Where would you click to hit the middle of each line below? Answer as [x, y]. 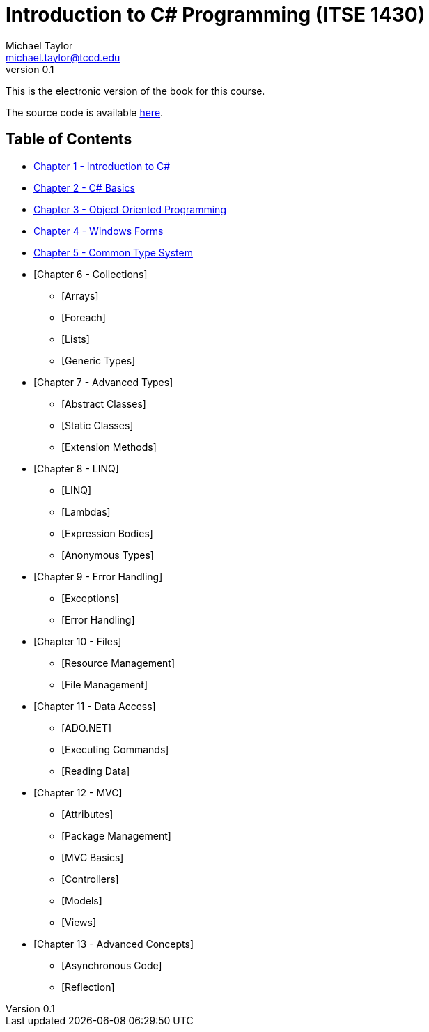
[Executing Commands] [115, 749]
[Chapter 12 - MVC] [78, 792]
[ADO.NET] [87, 727]
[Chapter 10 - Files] [78, 641]
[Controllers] [90, 879]
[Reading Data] [96, 771]
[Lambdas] [86, 511]
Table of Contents [69, 139]
